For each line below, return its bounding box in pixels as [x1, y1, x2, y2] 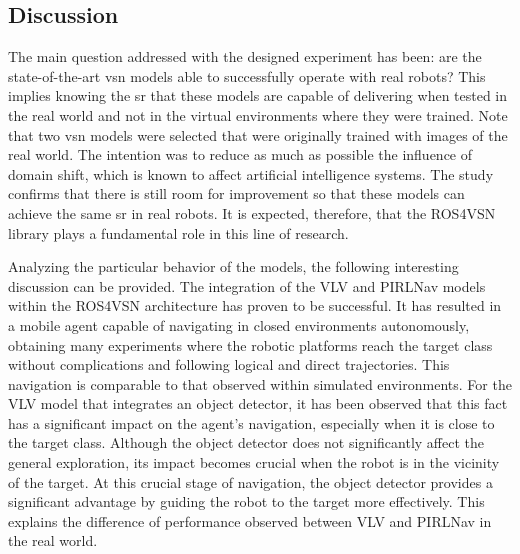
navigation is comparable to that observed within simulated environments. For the [8, 373, 512, 394]
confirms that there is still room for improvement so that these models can [8, 183, 465, 204]
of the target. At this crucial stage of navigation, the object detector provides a [8, 471, 493, 492]
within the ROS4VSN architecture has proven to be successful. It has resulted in [8, 295, 502, 316]
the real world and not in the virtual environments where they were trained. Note [8, 104, 508, 125]
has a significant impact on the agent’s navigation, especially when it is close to [8, 412, 495, 433]
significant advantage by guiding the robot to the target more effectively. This [8, 491, 485, 512]
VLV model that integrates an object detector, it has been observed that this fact [8, 393, 508, 414]
